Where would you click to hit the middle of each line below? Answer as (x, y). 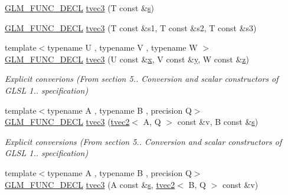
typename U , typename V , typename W (122, 47)
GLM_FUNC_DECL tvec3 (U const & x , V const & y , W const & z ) (127, 59)
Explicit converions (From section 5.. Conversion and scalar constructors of (142, 79)
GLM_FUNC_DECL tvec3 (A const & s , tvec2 (90, 184)
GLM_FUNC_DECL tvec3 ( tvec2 (67, 122)
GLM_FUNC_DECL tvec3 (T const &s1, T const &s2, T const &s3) (131, 27)
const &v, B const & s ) (218, 122)
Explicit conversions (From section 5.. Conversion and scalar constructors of (143, 141)
